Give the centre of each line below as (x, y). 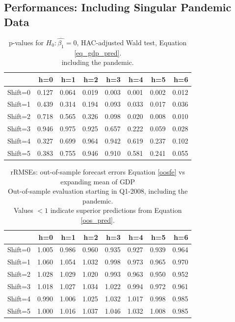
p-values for (26, 42)
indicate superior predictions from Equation (116, 210)
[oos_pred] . (98, 220)
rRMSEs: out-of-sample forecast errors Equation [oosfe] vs (98, 171)
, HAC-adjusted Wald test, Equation (132, 42)
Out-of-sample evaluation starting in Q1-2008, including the (98, 191)
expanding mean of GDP (98, 181)
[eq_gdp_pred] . (98, 52)
